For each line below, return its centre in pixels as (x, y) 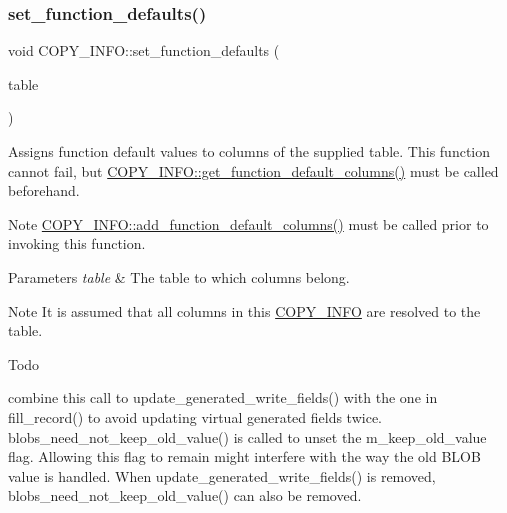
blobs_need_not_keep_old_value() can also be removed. (185, 495)
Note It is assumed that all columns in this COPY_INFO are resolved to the (244, 310)
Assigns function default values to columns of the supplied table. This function (249, 151)
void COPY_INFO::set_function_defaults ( (144, 50)
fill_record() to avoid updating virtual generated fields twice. (195, 416)
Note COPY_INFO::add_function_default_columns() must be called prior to (248, 223)
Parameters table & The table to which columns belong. (179, 276)
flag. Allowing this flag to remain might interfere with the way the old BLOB (244, 456)
